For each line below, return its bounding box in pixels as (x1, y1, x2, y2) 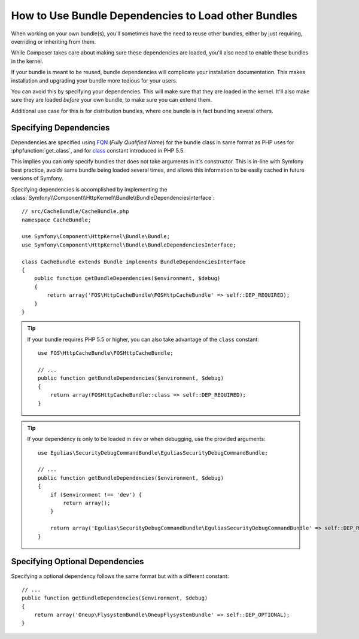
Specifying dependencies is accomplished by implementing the (11, 185, 168, 193)
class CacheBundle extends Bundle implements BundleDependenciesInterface (22, 258, 246, 265)
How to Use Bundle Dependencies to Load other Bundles (11, 9, 298, 22)
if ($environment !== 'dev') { (50, 491, 142, 498)
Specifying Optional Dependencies (11, 556, 144, 567)
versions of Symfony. (11, 175, 63, 182)
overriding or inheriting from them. (11, 38, 96, 45)
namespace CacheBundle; (22, 216, 92, 223)
